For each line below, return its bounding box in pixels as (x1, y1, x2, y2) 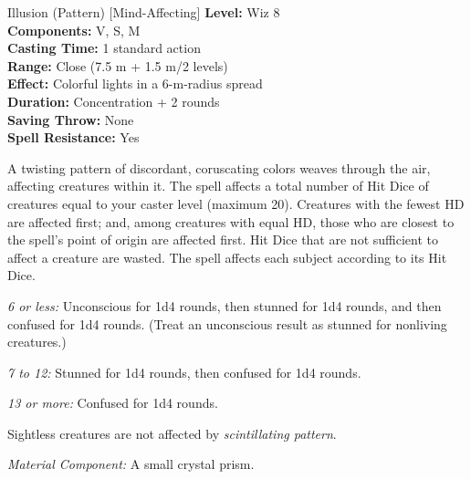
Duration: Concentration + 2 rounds (7, 91, 220, 110)
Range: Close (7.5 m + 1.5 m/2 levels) (7, 56, 228, 75)
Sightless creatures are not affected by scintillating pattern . (7, 423, 337, 443)
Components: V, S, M (7, 20, 141, 39)
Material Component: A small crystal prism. (7, 454, 255, 474)
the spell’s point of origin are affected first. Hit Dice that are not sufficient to (7, 230, 438, 249)
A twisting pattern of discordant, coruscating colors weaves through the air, (7, 158, 431, 177)
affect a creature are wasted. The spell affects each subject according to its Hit (7, 247, 447, 266)
